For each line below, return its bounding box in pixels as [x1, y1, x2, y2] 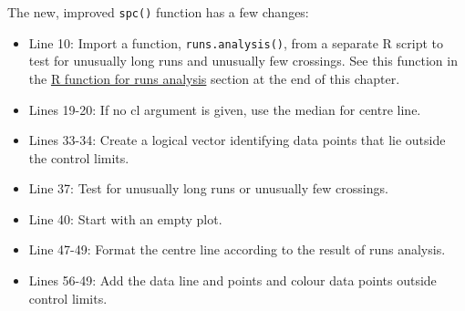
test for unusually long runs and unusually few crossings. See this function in [28, 51, 458, 70]
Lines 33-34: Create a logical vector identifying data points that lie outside [28, 130, 446, 150]
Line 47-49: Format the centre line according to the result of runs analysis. [28, 240, 446, 259]
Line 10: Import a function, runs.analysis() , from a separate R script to [28, 33, 444, 52]
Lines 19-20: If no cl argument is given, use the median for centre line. [28, 99, 421, 119]
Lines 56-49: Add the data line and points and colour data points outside [28, 271, 437, 290]
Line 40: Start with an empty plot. [28, 209, 222, 228]
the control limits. [28, 148, 129, 167]
